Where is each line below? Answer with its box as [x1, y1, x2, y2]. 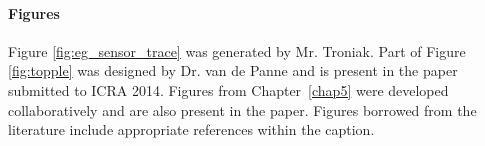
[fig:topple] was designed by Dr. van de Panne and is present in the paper [8, 60, 458, 81]
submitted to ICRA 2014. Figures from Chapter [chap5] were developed [8, 79, 449, 100]
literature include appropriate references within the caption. [8, 119, 375, 140]
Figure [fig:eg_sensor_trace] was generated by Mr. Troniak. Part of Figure [8, 40, 466, 61]
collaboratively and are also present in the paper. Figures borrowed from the [8, 99, 477, 120]
